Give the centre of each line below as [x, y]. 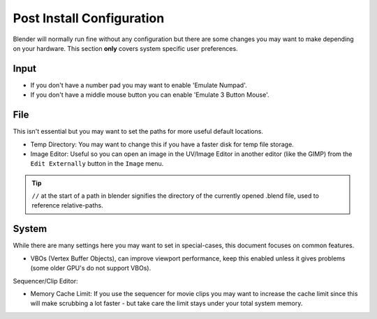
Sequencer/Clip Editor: [45, 281]
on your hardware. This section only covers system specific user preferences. [125, 48]
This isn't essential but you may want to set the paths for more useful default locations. [138, 132]
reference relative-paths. [68, 205]
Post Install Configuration [89, 18]
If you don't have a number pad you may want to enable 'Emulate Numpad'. [139, 85]
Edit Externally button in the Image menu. [97, 164]
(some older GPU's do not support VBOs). [91, 268]
